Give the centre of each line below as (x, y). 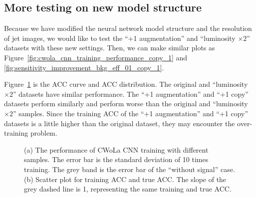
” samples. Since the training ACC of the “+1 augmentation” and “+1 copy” (130, 113)
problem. (44, 133)
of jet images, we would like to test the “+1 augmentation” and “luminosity (120, 38)
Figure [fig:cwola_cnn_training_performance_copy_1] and (96, 57)
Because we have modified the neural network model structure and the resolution (128, 28)
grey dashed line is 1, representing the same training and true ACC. (128, 189)
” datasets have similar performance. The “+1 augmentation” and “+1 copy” (130, 94)
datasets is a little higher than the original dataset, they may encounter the (120, 123)
